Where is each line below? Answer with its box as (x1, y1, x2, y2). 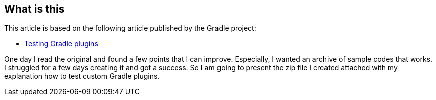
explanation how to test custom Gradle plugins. (4, 72, 160, 81)
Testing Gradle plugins (24, 39, 98, 48)
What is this (4, 3, 65, 15)
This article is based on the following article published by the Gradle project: (4, 24, 256, 33)
